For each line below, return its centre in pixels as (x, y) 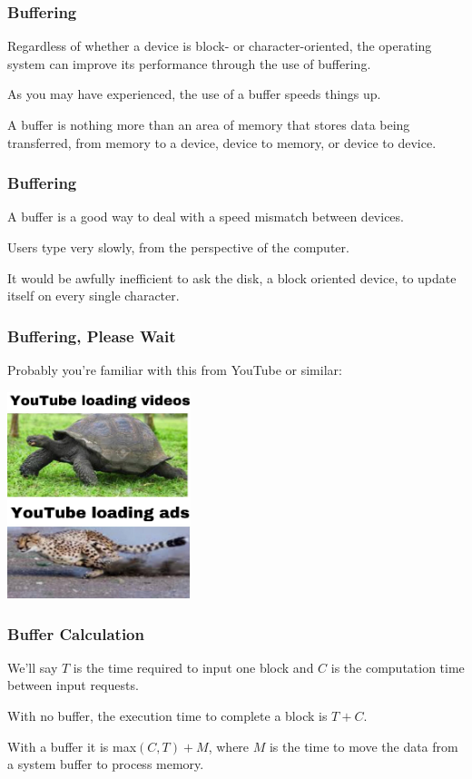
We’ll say (33, 667)
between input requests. (73, 685)
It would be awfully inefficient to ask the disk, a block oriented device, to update (232, 277)
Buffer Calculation (76, 633)
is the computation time (398, 667)
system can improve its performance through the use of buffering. (189, 63)
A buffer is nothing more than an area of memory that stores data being (209, 124)
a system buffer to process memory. (106, 764)
